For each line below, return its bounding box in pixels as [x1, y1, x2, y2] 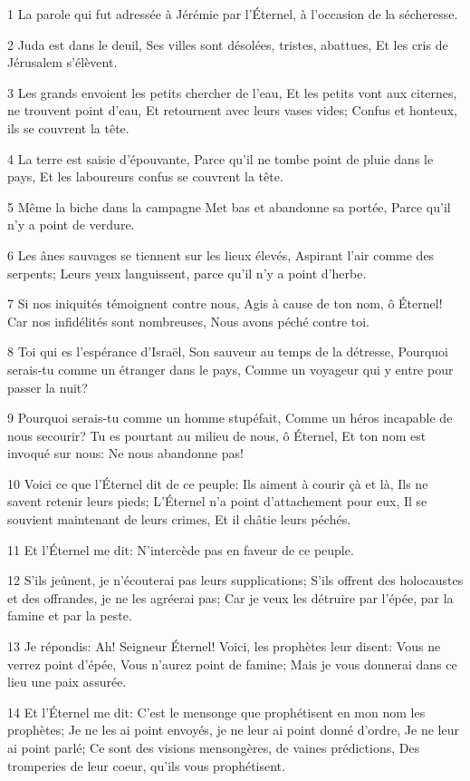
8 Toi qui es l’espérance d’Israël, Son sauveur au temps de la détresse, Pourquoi [7, 342, 449, 361]
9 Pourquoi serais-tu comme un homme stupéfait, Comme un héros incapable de [7, 408, 453, 427]
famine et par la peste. [7, 606, 132, 625]
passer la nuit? [7, 377, 88, 396]
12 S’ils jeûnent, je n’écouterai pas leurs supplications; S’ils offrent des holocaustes [7, 571, 464, 590]
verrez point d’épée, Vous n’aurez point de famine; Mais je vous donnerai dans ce [7, 654, 457, 673]
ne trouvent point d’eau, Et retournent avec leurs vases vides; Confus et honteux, [7, 101, 457, 120]
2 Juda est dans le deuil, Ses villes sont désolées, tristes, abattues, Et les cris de [7, 34, 448, 54]
